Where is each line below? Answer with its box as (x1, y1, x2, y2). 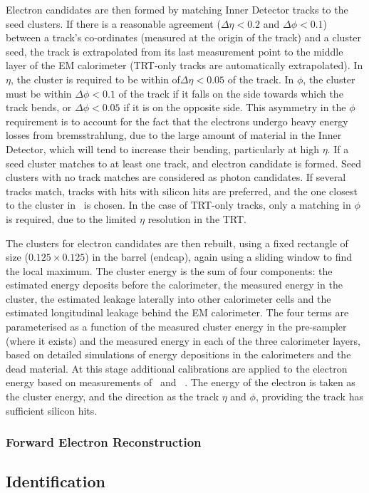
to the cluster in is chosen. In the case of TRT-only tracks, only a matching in (6, 197, 351, 212)
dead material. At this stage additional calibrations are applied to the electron (6, 360, 348, 375)
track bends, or (6, 100, 72, 115)
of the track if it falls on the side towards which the (118, 85, 343, 100)
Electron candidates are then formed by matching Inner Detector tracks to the (6, 2, 348, 16)
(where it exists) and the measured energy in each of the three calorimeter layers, (6, 333, 360, 348)
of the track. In (227, 71, 294, 86)
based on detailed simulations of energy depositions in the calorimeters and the (6, 347, 351, 362)
